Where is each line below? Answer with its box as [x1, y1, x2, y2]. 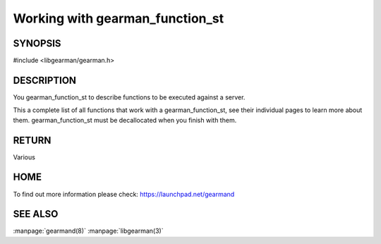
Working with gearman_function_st [13, 11, 224, 26]
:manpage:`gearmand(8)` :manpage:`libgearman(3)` [13, 226, 164, 236]
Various [13, 152, 35, 161]
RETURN [13, 134, 52, 146]
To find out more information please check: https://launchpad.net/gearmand [13, 190, 235, 198]
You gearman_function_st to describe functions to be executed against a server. [13, 92, 246, 102]
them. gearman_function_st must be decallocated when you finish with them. [13, 116, 237, 124]
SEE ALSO [13, 208, 59, 220]
